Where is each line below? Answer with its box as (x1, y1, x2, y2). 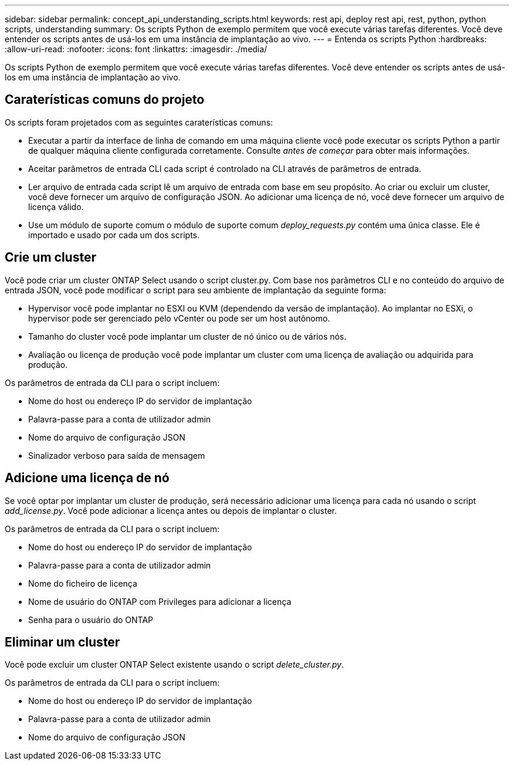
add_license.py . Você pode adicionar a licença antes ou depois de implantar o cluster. (5, 505, 337, 516)
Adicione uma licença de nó (5, 470, 170, 486)
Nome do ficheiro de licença (28, 578, 137, 588)
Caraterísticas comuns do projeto (5, 92, 205, 107)
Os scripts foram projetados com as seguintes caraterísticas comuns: (5, 117, 273, 127)
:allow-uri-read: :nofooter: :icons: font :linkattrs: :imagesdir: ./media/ (5, 44, 268, 54)
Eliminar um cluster (5, 634, 120, 649)
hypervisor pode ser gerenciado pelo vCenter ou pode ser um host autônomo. (28, 313, 330, 323)
